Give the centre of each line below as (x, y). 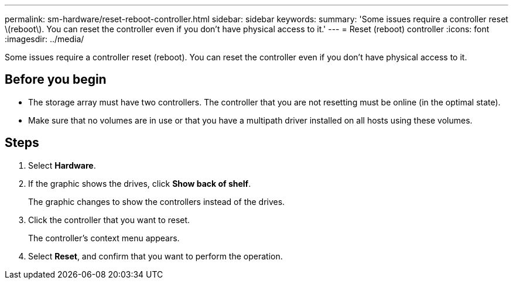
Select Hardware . (62, 165)
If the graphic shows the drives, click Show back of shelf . (140, 183)
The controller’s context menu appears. (104, 238)
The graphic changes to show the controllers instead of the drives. (157, 201)
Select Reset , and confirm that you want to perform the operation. (155, 256)
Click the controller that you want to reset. (109, 220)
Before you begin (56, 80)
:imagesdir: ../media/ (45, 39)
